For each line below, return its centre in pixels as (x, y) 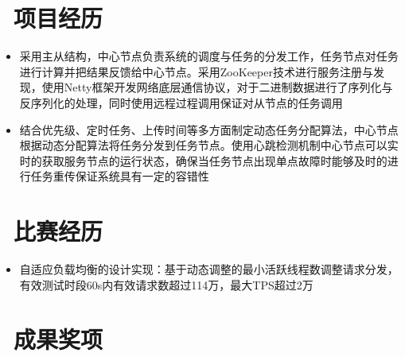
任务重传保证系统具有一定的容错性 (120, 176)
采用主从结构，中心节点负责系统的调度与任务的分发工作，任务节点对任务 (209, 56)
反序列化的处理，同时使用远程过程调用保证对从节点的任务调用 (181, 102)
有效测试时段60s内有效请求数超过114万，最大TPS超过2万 (166, 284)
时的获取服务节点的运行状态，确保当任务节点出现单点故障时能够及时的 (203, 160)
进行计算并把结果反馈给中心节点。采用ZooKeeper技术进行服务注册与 (196, 71)
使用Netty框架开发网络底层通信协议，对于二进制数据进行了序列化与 (217, 87)
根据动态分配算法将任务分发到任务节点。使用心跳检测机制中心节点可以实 (209, 145)
